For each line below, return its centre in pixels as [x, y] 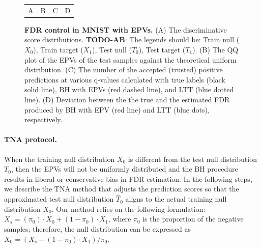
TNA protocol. [31, 139]
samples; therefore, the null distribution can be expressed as [97, 228]
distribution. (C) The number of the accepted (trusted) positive [124, 70]
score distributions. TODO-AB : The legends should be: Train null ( [132, 39]
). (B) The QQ [215, 50]
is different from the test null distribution [192, 159]
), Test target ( [162, 50]
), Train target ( [58, 50]
